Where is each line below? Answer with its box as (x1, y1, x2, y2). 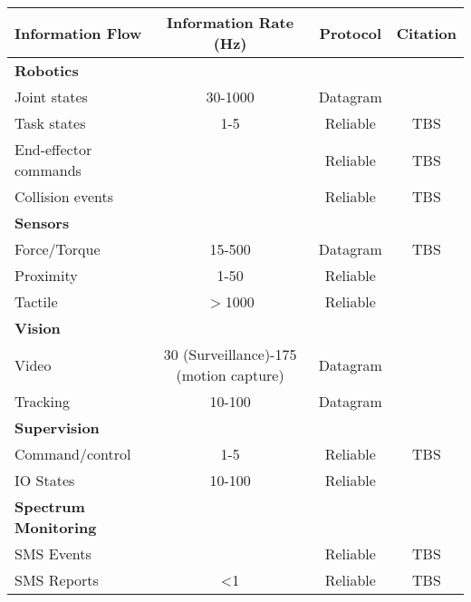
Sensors (14, 212, 70, 233)
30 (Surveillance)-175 (163, 344, 297, 364)
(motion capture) (176, 364, 284, 385)
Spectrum (14, 496, 85, 517)
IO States (14, 470, 75, 490)
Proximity (14, 265, 78, 286)
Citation (396, 22, 457, 44)
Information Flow (14, 22, 142, 44)
